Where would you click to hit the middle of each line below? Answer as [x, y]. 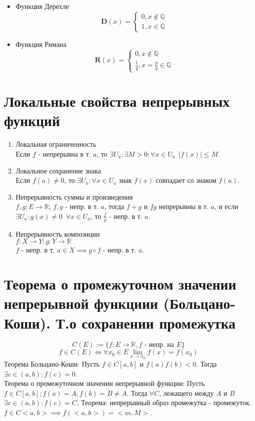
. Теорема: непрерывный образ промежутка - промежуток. [164, 402]
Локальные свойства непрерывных [117, 101]
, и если [226, 206]
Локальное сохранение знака [58, 170]
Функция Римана [41, 44]
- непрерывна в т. [64, 154]
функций [32, 120]
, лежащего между [186, 393]
